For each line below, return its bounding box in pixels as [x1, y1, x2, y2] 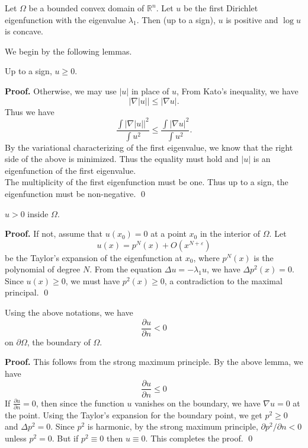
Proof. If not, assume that [5, 227, 103, 240]
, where [193, 251, 220, 263]
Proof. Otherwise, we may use [5, 84, 117, 97]
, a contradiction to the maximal [164, 274, 283, 287]
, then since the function [36, 396, 124, 409]
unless [5, 432, 27, 444]
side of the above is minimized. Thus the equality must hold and [5, 152, 239, 165]
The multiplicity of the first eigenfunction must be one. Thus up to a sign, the [5, 176, 288, 188]
